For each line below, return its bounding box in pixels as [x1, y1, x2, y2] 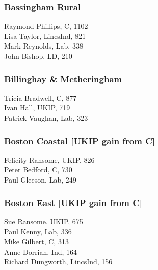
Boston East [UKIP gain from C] [4, 196, 143, 209]
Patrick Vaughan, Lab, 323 [4, 112, 88, 123]
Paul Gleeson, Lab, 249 [4, 174, 76, 185]
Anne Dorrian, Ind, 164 [4, 246, 77, 257]
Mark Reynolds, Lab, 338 [4, 40, 83, 51]
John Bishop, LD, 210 [4, 51, 72, 61]
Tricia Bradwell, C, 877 [4, 92, 77, 103]
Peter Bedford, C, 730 [4, 164, 72, 175]
